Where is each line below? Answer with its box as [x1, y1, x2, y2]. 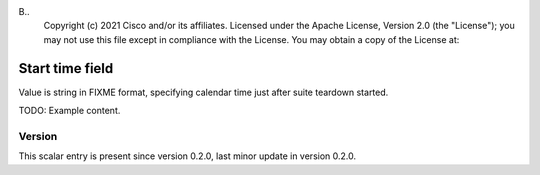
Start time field [18, 60, 114, 77]
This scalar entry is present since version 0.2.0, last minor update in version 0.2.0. [18, 150, 357, 162]
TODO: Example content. [18, 105, 121, 117]
